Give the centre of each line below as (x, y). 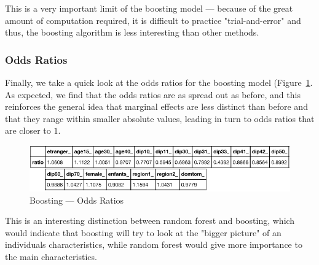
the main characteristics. (51, 257)
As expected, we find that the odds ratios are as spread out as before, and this (153, 94)
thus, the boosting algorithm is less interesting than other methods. (132, 32)
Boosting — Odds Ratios (77, 200)
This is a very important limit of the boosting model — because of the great (149, 8)
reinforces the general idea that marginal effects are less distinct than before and (156, 106)
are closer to (28, 130)
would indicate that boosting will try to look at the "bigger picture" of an (143, 232)
